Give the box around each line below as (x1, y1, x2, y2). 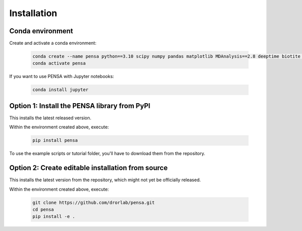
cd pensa (32, 206, 54, 212)
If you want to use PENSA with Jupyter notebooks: (9, 73, 114, 80)
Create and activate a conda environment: (9, 40, 97, 46)
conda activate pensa (32, 60, 86, 66)
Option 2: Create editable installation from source (9, 164, 168, 172)
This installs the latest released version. (9, 115, 92, 121)
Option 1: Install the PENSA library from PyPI (9, 101, 150, 110)
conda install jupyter (32, 87, 89, 93)
